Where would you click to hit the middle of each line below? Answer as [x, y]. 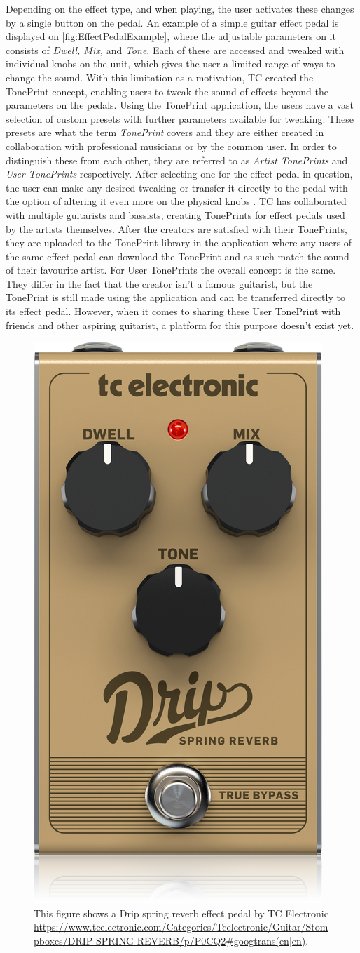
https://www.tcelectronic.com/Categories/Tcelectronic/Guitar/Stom [181, 927]
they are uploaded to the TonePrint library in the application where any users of [179, 242]
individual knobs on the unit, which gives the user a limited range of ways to [171, 64]
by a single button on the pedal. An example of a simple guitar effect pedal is [172, 22]
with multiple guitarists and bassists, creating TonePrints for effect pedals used [175, 214]
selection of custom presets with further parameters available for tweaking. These [180, 118]
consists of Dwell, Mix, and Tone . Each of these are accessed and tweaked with [175, 49]
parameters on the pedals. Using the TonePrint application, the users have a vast [180, 105]
